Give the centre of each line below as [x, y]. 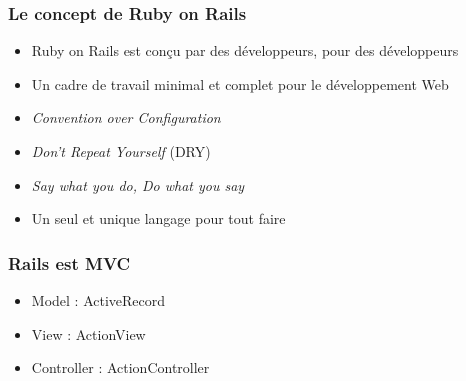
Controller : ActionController [120, 367]
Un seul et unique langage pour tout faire [158, 218]
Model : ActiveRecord [98, 300]
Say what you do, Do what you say [138, 184]
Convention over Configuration [126, 117]
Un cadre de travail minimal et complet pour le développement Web [240, 83]
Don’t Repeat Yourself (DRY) [121, 151]
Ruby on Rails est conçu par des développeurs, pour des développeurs [245, 50]
